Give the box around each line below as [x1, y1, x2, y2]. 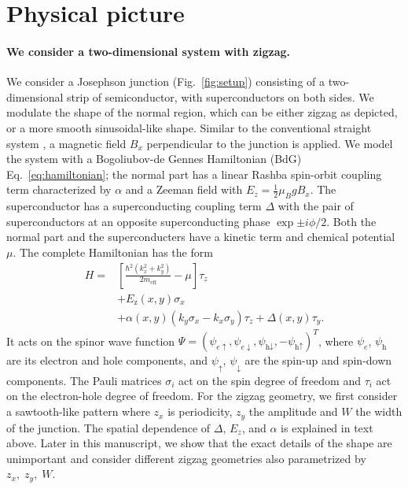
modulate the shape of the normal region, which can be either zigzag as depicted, [6, 104, 398, 120]
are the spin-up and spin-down [244, 352, 392, 369]
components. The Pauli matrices [6, 372, 162, 388]
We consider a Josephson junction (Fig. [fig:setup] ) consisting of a [6, 73, 325, 90]
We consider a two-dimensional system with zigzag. [6, 43, 291, 59]
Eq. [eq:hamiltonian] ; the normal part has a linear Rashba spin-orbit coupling [6, 165, 382, 182]
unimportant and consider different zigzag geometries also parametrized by [6, 450, 366, 466]
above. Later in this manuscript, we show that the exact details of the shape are [6, 435, 392, 451]
